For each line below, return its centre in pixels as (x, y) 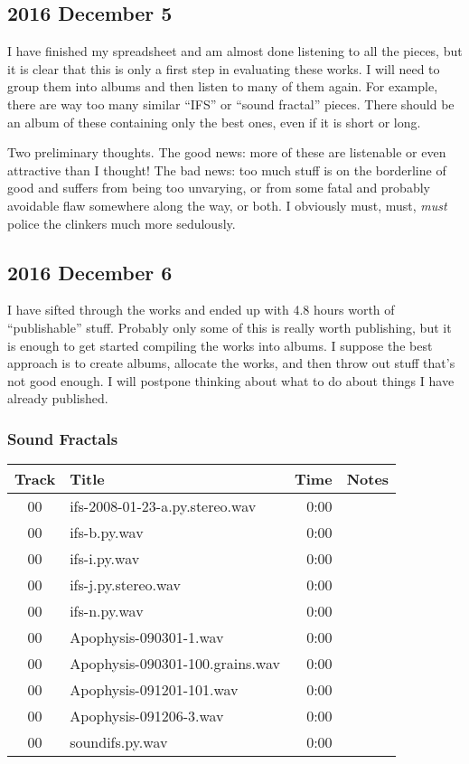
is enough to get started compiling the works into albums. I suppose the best (220, 345)
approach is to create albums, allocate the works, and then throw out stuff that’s (231, 363)
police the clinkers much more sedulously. (122, 223)
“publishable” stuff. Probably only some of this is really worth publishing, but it (230, 327)
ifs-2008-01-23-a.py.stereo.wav (163, 506)
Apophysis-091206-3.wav (147, 716)
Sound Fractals (63, 438)
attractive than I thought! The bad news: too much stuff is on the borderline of (227, 170)
